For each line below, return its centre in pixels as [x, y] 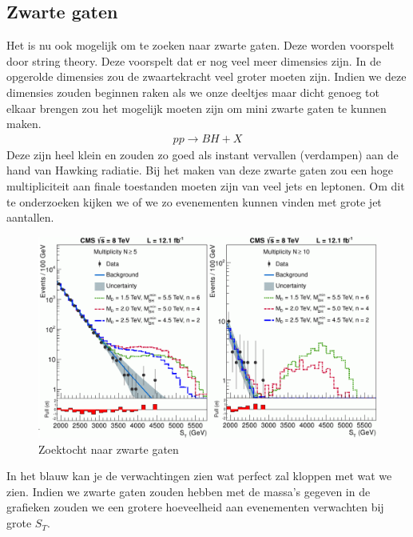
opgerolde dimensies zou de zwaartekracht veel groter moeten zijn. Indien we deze [206, 76]
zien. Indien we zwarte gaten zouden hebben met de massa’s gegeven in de [189, 491]
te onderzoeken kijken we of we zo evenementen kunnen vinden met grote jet [194, 201]
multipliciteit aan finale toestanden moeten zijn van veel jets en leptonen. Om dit [206, 185]
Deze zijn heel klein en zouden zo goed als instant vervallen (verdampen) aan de [203, 154]
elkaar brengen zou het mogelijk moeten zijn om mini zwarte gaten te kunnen [197, 108]
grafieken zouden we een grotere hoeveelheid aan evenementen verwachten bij [195, 507]
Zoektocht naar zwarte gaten [109, 449]
